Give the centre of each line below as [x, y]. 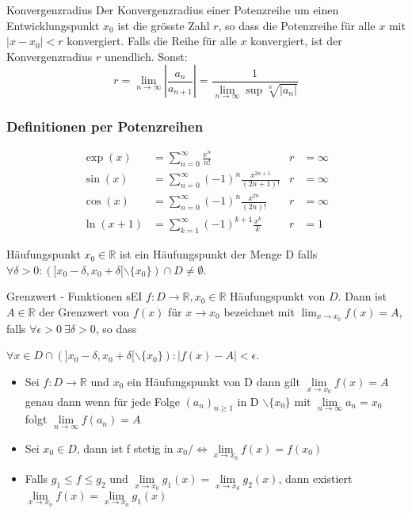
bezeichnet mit [259, 311]
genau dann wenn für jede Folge [102, 401]
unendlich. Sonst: [146, 56]
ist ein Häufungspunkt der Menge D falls [218, 254]
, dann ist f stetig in [125, 448]
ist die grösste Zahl [164, 25]
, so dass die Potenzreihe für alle [297, 25]
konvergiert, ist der [296, 41]
